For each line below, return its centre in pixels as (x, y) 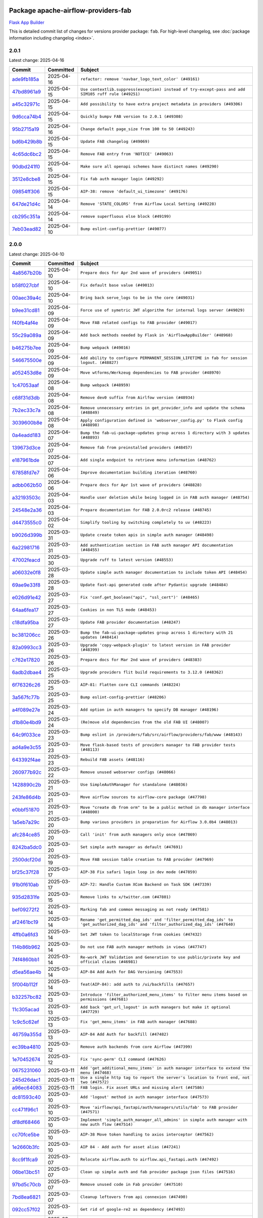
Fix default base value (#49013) (117, 285)
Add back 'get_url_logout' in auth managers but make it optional (156, 1007)
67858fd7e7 (26, 473)
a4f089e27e (26, 710)
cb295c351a (26, 216)
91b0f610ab (25, 884)
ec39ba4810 (26, 1047)
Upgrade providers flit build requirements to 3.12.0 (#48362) (152, 672)
